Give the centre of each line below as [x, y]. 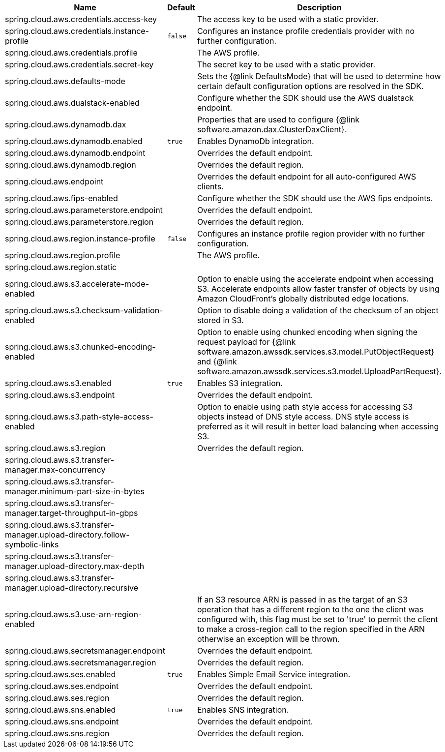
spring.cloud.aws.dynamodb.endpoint [75, 153]
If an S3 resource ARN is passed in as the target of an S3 [302, 600]
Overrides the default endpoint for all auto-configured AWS [307, 177]
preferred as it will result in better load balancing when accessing [318, 426]
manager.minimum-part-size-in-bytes [75, 491]
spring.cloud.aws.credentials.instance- [77, 31]
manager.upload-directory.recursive [72, 588]
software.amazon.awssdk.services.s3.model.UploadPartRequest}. [319, 371]
